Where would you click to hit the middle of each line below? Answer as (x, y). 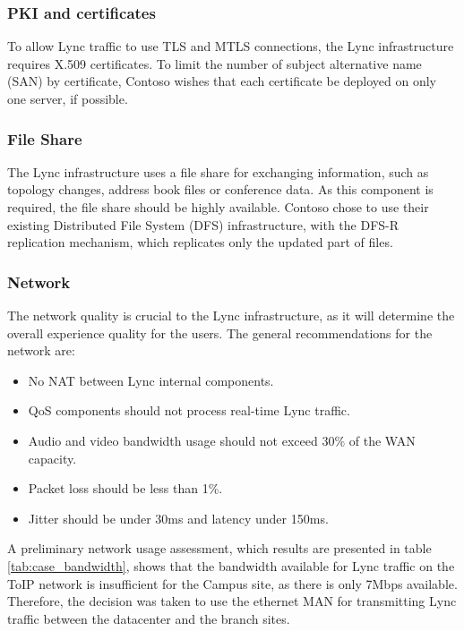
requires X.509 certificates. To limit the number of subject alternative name (215, 63)
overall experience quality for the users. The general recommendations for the (220, 333)
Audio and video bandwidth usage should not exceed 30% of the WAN (222, 440)
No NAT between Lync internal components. (151, 380)
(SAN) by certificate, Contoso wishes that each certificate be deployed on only (222, 81)
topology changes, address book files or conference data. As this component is (220, 189)
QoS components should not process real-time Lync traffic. (189, 410)
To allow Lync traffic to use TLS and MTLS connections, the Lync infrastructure (231, 46)
